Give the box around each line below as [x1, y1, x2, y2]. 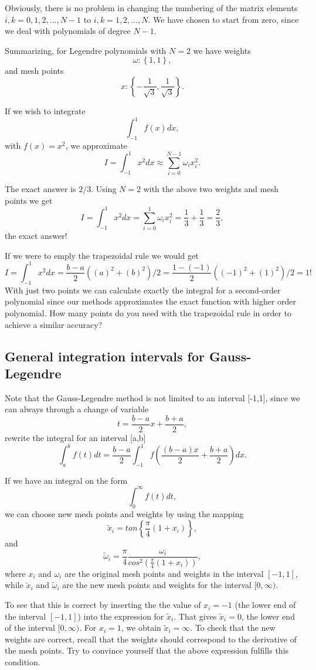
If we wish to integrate [5, 104, 86, 117]
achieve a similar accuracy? [5, 318, 103, 330]
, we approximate [65, 139, 128, 151]
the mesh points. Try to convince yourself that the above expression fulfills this [5, 644, 289, 657]
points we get [5, 194, 53, 206]
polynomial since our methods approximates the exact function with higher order [5, 295, 297, 307]
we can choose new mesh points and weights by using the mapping [5, 507, 244, 519]
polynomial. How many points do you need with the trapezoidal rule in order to [5, 306, 292, 319]
